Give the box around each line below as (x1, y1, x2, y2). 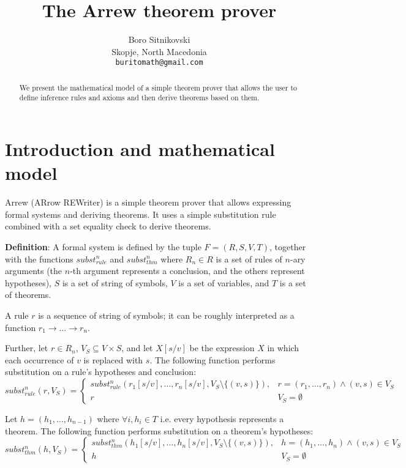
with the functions (5, 252, 73, 265)
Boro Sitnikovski (128, 33, 190, 46)
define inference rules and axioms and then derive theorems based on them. (19, 92, 260, 103)
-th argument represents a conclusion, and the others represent (70, 264, 305, 277)
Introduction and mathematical (5, 136, 275, 162)
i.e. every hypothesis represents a (160, 412, 284, 425)
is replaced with (83, 353, 143, 366)
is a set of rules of (216, 252, 282, 265)
